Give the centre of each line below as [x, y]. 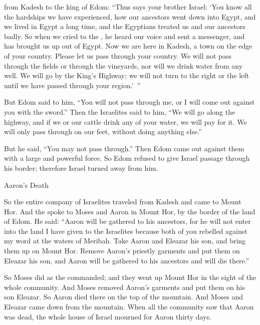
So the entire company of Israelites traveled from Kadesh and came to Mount [123, 202]
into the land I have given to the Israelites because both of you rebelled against [126, 231]
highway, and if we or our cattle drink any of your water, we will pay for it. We [125, 121]
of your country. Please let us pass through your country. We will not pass [118, 55]
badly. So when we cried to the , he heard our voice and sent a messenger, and [124, 36]
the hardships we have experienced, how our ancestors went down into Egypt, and [130, 16]
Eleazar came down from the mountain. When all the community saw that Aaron [129, 307]
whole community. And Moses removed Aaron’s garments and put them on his [124, 287]
